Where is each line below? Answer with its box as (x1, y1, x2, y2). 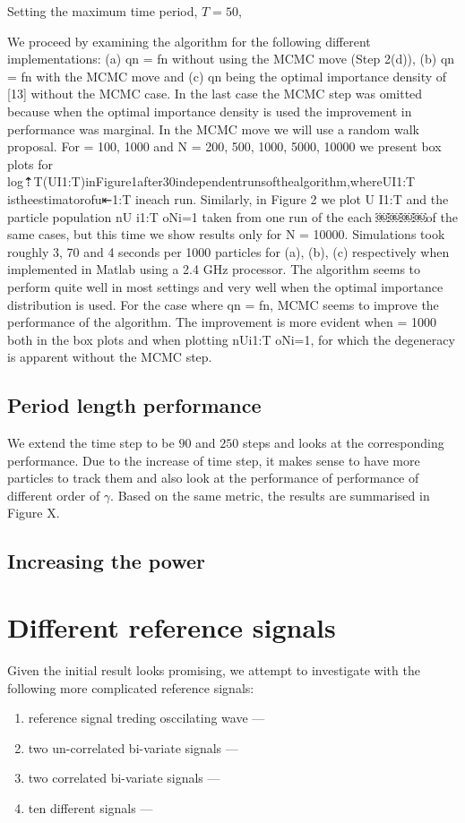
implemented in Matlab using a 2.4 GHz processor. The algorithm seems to (7, 260, 421, 279)
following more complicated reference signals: (7, 678, 254, 697)
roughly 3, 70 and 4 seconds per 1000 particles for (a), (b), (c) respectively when (7, 242, 450, 261)
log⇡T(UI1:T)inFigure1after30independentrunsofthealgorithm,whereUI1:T (7, 172, 416, 191)
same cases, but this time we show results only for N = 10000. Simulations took (7, 225, 445, 244)
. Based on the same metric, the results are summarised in (110, 485, 430, 504)
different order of (7, 485, 100, 504)
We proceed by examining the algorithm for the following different (7, 31, 371, 50)
